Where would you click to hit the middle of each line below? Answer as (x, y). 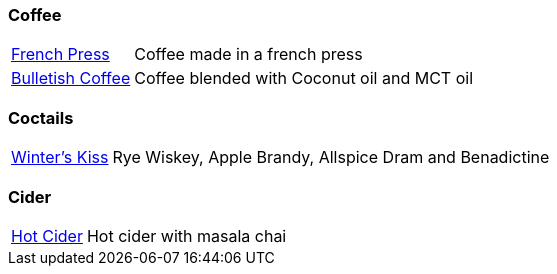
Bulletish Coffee (71, 78)
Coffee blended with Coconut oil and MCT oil (303, 78)
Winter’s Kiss (60, 157)
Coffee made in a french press (248, 54)
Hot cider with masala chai (186, 235)
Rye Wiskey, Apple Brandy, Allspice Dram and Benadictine (331, 157)
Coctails (41, 117)
